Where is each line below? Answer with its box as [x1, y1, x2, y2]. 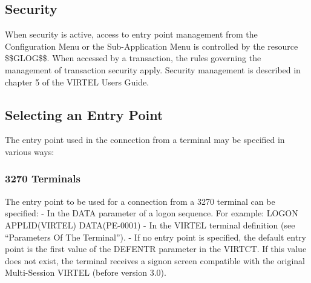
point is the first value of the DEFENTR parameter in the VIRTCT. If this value [5, 242, 307, 255]
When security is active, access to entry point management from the [5, 28, 258, 41]
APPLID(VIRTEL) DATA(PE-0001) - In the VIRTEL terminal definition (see [5, 218, 295, 231]
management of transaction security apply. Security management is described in [5, 63, 301, 76]
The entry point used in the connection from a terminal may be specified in [5, 133, 285, 146]
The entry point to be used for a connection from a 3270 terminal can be [5, 195, 275, 207]
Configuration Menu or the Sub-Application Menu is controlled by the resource [5, 39, 298, 52]
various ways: [5, 145, 54, 158]
